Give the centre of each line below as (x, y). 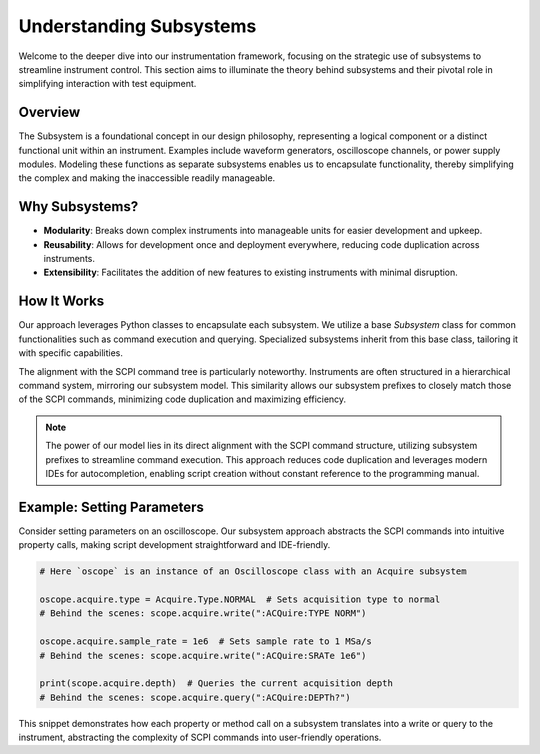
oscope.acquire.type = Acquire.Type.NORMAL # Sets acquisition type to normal (240, 599)
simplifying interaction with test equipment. (107, 84)
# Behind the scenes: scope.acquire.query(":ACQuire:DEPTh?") (195, 697)
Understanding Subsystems (137, 26)
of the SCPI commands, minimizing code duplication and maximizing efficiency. (182, 399)
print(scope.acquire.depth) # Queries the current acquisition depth (216, 683)
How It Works (61, 301)
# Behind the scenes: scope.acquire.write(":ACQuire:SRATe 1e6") (203, 655)
